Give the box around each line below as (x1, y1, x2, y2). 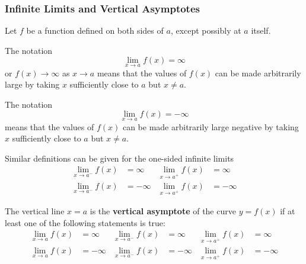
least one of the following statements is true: (5, 216, 165, 228)
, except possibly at (170, 24, 241, 37)
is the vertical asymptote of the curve (90, 205, 236, 217)
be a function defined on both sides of (26, 24, 164, 37)
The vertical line (5, 205, 65, 217)
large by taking (5, 78, 60, 91)
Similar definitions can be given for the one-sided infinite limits (5, 152, 234, 164)
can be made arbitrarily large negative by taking (122, 120, 299, 133)
